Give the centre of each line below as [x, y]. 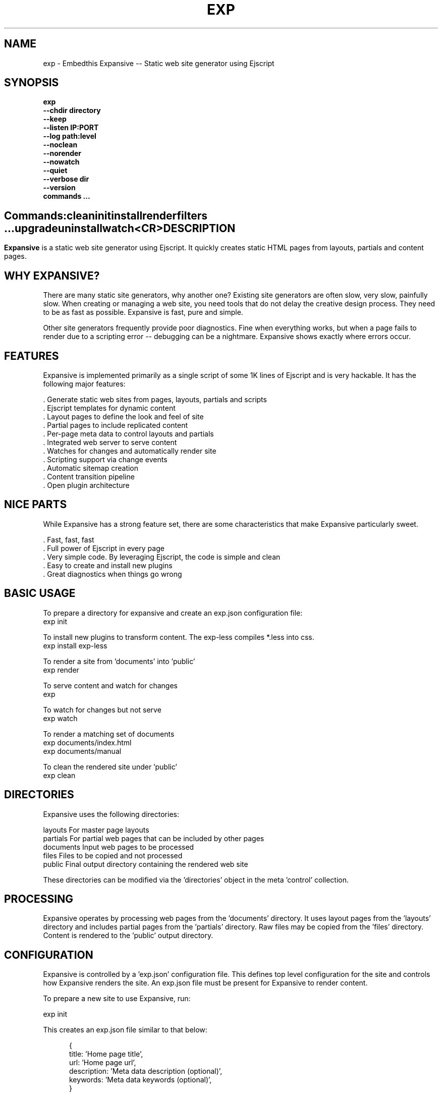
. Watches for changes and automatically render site [130, 451]
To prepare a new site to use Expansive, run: [117, 999]
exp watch [60, 718]
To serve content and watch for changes [110, 685]
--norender [62, 153]
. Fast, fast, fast [69, 539]
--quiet [55, 171]
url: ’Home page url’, [103, 1063]
